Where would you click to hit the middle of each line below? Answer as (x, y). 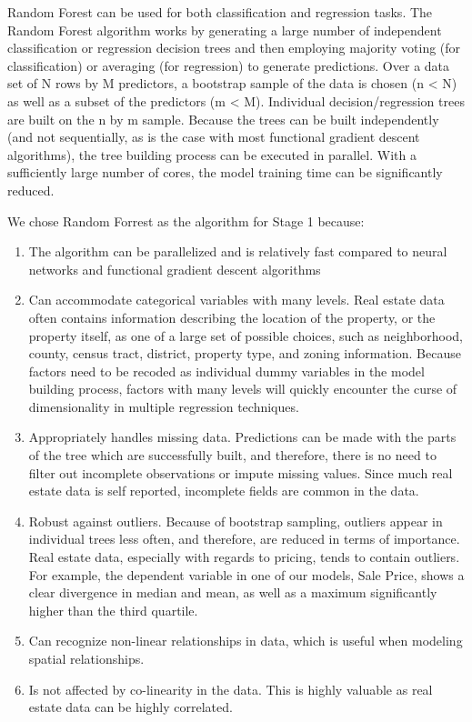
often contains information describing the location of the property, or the (232, 317)
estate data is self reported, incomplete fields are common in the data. (224, 491)
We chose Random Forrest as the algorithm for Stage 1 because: (186, 221)
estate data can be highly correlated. (131, 707)
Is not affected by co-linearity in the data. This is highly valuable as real (231, 689)
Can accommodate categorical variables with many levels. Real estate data (236, 300)
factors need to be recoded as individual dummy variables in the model (226, 371)
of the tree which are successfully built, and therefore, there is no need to (232, 455)
